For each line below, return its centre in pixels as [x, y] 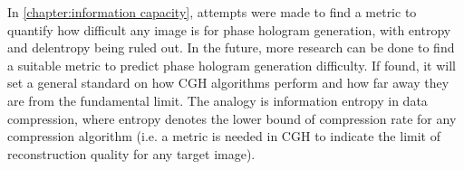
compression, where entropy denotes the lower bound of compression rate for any [232, 118]
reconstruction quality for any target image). [131, 153]
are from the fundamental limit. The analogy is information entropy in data [217, 100]
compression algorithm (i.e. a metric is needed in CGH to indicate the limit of [224, 136]
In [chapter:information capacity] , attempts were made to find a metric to [212, 12]
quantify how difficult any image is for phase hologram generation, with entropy [229, 29]
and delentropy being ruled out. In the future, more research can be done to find [231, 47]
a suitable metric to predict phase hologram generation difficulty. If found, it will [232, 65]
